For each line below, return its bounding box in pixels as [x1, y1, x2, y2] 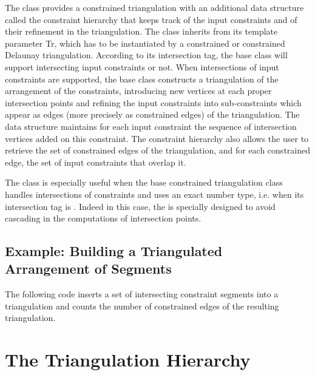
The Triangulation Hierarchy [5, 347, 251, 372]
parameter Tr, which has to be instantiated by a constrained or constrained [5, 36, 285, 49]
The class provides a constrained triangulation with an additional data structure [5, 1, 304, 13]
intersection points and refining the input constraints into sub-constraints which [5, 96, 302, 109]
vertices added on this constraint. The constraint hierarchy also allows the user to [5, 132, 309, 144]
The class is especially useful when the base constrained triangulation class [5, 176, 283, 189]
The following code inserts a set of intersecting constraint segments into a [5, 288, 279, 300]
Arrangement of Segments [5, 259, 172, 278]
